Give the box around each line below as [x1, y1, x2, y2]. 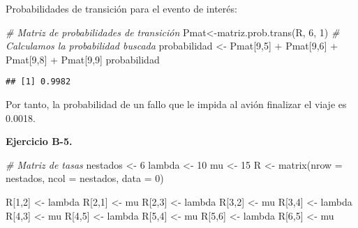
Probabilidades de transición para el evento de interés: [6, 1, 237, 15]
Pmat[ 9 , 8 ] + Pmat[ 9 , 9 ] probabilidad [6, 52, 160, 66]
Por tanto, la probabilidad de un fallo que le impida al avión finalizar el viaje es [6, 97, 347, 112]
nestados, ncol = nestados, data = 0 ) [6, 171, 164, 185]
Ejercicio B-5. [6, 134, 73, 149]
